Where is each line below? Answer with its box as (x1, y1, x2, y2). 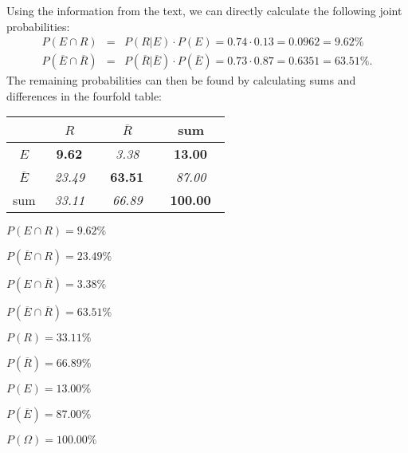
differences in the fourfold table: (6, 87, 163, 104)
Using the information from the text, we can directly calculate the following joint (6, 2, 402, 18)
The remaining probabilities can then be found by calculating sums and (6, 72, 356, 89)
